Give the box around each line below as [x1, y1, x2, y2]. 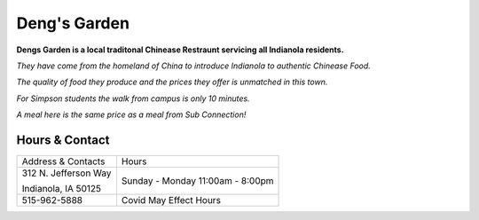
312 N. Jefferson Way [21, 167, 112, 179]
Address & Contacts [21, 155, 106, 168]
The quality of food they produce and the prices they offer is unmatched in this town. [16, 76, 328, 88]
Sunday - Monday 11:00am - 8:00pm [121, 175, 274, 187]
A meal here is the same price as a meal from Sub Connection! [16, 109, 247, 120]
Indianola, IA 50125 [21, 183, 102, 195]
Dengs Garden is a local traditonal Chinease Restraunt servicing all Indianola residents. [16, 44, 345, 55]
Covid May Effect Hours [121, 194, 222, 207]
